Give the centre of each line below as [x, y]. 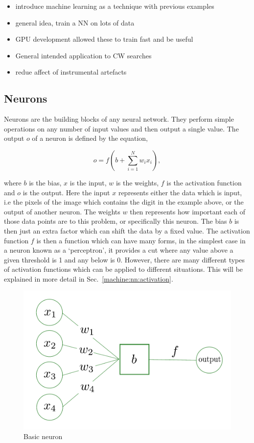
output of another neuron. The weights [62, 211]
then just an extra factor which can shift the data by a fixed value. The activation [127, 230]
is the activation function [204, 182]
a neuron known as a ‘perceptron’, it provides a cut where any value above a [119, 250]
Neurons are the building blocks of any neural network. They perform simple [119, 119]
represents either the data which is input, [180, 192]
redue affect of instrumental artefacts [71, 72]
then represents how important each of [188, 211]
